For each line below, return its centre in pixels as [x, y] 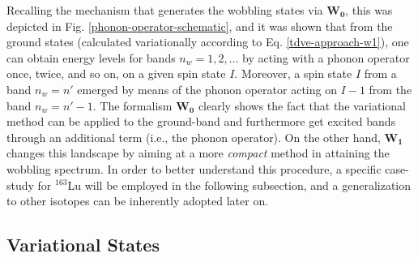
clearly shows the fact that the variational [302, 105]
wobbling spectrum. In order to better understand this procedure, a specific [194, 168]
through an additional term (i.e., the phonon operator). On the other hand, [194, 137]
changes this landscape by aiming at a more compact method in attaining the [198, 153]
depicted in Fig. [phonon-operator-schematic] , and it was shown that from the [200, 26]
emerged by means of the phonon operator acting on [207, 89]
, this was [369, 10]
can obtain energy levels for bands [91, 57]
